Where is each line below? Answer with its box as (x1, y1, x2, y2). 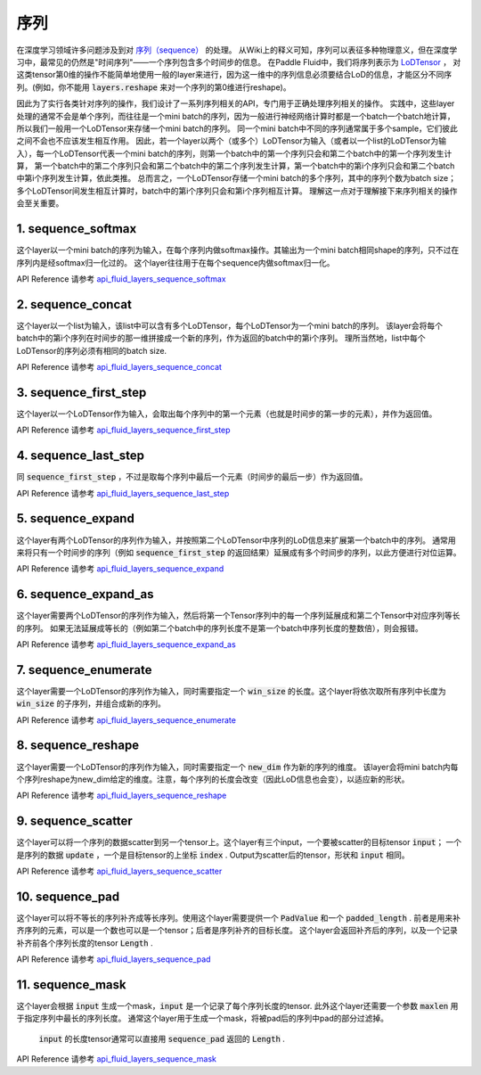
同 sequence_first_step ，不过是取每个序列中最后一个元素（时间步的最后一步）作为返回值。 (16, 472, 369, 482)
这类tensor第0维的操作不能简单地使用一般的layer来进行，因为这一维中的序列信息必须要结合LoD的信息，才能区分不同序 (16, 70, 452, 80)
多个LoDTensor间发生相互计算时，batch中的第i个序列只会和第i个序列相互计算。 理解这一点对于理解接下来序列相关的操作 (16, 185, 458, 196)
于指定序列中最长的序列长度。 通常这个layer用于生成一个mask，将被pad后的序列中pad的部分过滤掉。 (16, 1013, 389, 1024)
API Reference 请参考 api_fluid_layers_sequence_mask (16, 1054, 217, 1064)
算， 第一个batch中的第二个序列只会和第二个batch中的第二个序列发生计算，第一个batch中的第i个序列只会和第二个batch (16, 160, 455, 171)
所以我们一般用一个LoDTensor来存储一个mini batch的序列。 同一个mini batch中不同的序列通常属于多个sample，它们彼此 (16, 123, 459, 134)
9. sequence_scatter (16, 814, 133, 829)
